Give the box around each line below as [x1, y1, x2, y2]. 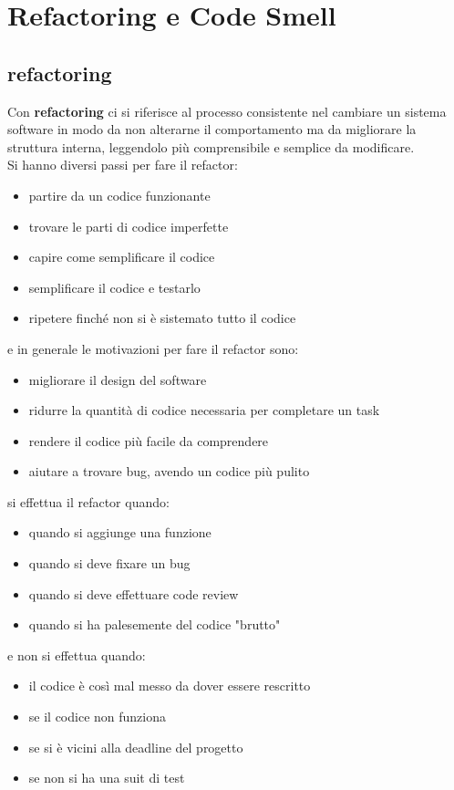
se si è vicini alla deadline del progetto [28, 737, 243, 756]
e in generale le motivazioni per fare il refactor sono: [7, 338, 299, 358]
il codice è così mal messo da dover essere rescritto [28, 676, 311, 695]
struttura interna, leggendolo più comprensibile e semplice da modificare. [7, 137, 415, 156]
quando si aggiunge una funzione [28, 523, 212, 542]
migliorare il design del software [28, 369, 207, 389]
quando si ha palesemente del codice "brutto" [28, 615, 281, 634]
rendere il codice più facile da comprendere [28, 431, 269, 450]
